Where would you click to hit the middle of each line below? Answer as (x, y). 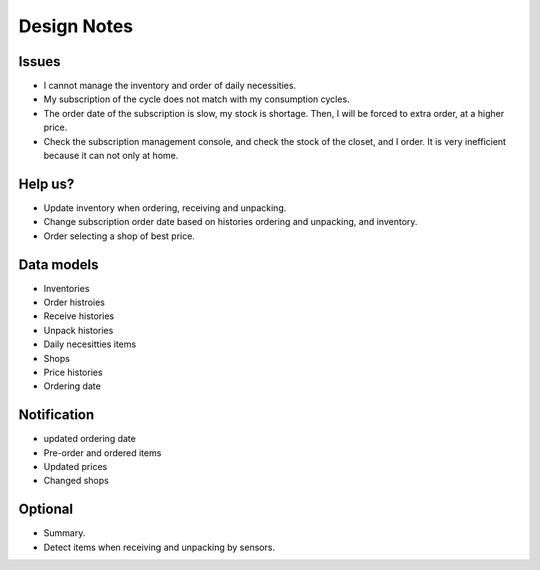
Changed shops (76, 481)
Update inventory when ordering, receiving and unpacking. (165, 207)
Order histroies (74, 302)
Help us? (46, 183)
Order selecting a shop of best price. (119, 236)
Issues (39, 61)
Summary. (64, 533)
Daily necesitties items (90, 344)
